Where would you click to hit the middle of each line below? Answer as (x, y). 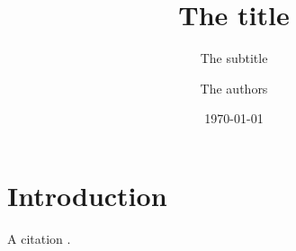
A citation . (39, 238)
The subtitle (234, 58)
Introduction (87, 195)
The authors (234, 88)
